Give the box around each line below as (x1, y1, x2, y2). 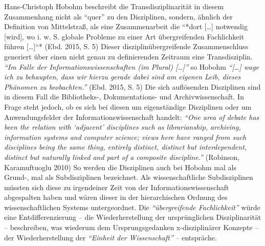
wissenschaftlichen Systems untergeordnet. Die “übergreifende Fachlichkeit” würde (4, 201, 260, 212)
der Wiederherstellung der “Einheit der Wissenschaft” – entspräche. (4, 232, 217, 242)
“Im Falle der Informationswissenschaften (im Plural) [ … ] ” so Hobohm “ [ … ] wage (4, 61, 259, 72)
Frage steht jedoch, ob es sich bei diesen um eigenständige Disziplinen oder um (4, 101, 252, 112)
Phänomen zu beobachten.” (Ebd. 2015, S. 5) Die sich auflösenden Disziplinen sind (4, 81, 261, 92)
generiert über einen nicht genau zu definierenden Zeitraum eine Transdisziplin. (4, 51, 253, 61)
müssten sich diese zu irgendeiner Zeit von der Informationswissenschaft (4, 181, 229, 192)
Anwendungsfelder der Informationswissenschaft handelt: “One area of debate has (4, 111, 259, 122)
